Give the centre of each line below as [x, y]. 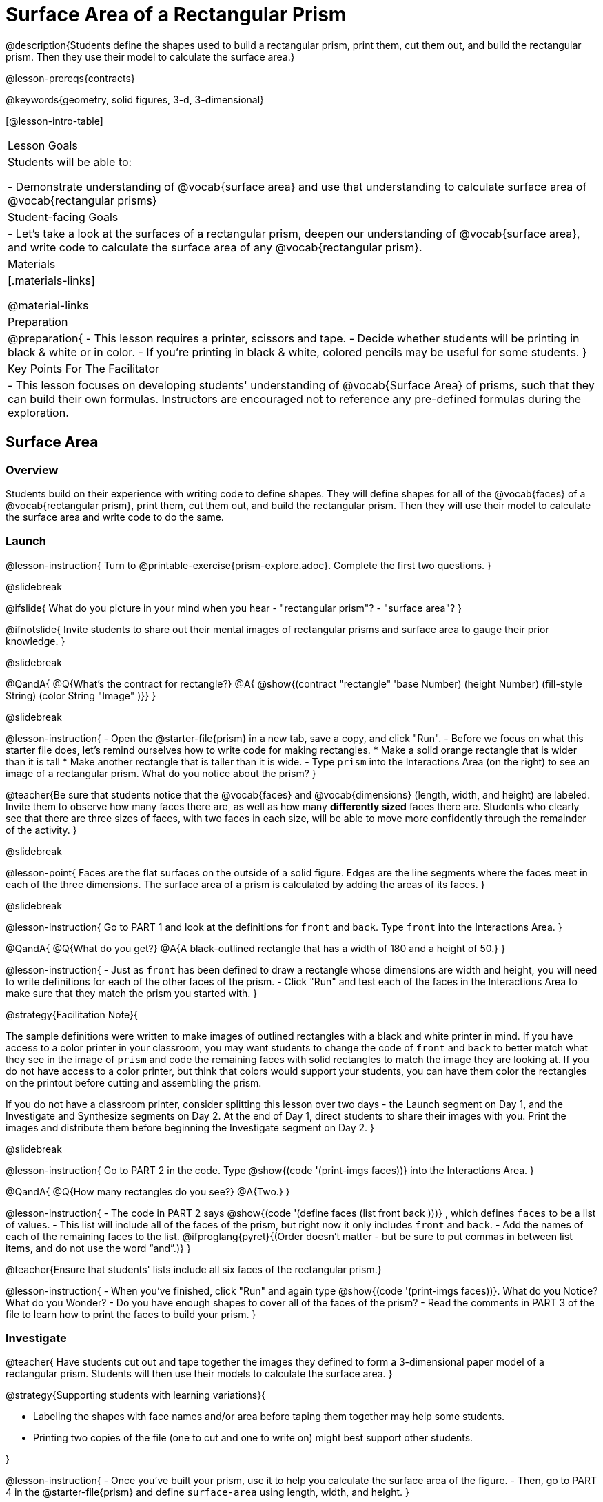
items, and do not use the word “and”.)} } [98, 1248]
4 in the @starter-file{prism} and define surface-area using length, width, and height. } [208, 1492]
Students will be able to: [70, 162]
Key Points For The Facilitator [84, 368]
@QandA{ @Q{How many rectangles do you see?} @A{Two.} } [148, 1191]
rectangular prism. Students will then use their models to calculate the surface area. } [199, 1374]
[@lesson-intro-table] [54, 121]
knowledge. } [35, 641]
